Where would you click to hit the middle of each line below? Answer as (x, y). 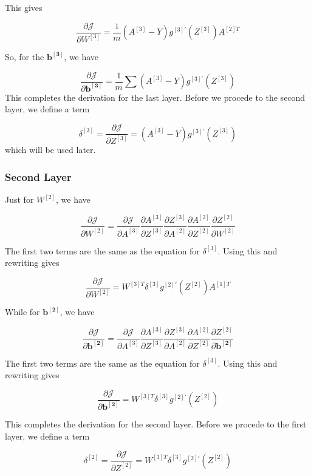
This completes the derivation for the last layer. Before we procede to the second (155, 97)
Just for (19, 199)
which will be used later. (50, 150)
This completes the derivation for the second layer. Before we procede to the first (156, 424)
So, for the (25, 56)
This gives (24, 7)
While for (22, 312)
